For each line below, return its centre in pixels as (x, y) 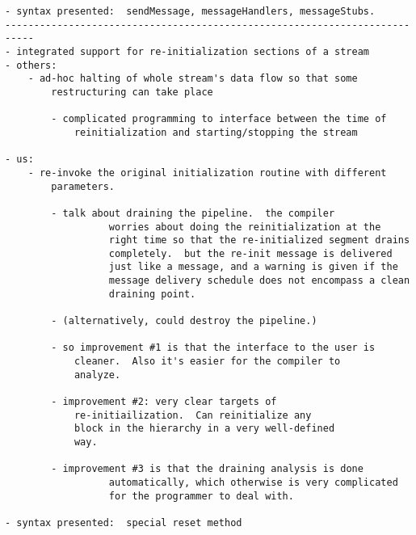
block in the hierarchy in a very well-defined (204, 429)
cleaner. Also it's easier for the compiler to (207, 362)
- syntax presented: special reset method (124, 522)
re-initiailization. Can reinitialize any (193, 415)
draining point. (152, 294)
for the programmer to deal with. (201, 496)
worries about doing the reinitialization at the (245, 227)
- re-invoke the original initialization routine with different (207, 173)
